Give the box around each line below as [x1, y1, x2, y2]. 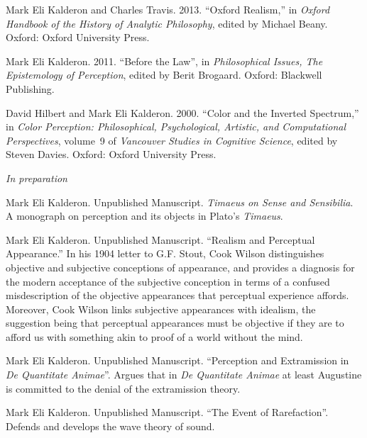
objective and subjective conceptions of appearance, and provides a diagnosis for [6, 259, 355, 274]
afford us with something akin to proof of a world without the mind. [6, 329, 303, 344]
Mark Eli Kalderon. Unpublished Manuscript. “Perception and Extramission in [6, 353, 349, 368]
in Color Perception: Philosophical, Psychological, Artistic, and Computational [6, 119, 346, 134]
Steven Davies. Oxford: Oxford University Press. [6, 147, 217, 162]
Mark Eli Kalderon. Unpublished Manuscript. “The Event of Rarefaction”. [6, 405, 329, 420]
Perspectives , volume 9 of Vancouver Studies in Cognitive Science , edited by [6, 133, 338, 147]
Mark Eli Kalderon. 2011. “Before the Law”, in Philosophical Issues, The [6, 53, 323, 68]
